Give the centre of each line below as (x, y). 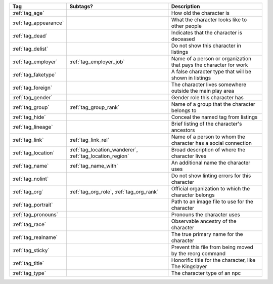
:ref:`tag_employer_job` (97, 62)
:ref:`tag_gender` (32, 97)
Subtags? (81, 6)
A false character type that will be (211, 72)
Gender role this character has (207, 97)
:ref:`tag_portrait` (33, 205)
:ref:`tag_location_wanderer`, (104, 150)
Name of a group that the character (213, 104)
